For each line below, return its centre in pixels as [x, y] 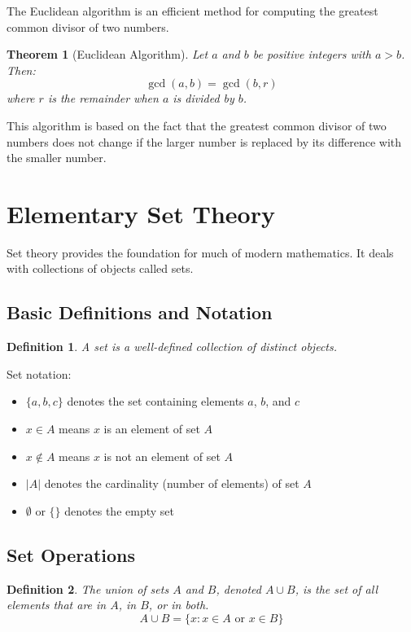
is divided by [203, 98]
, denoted [238, 588]
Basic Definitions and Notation [140, 312]
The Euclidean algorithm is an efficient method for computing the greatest [192, 11]
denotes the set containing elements [155, 401]
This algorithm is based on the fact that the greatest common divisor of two [197, 125]
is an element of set [152, 429]
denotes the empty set [119, 510]
